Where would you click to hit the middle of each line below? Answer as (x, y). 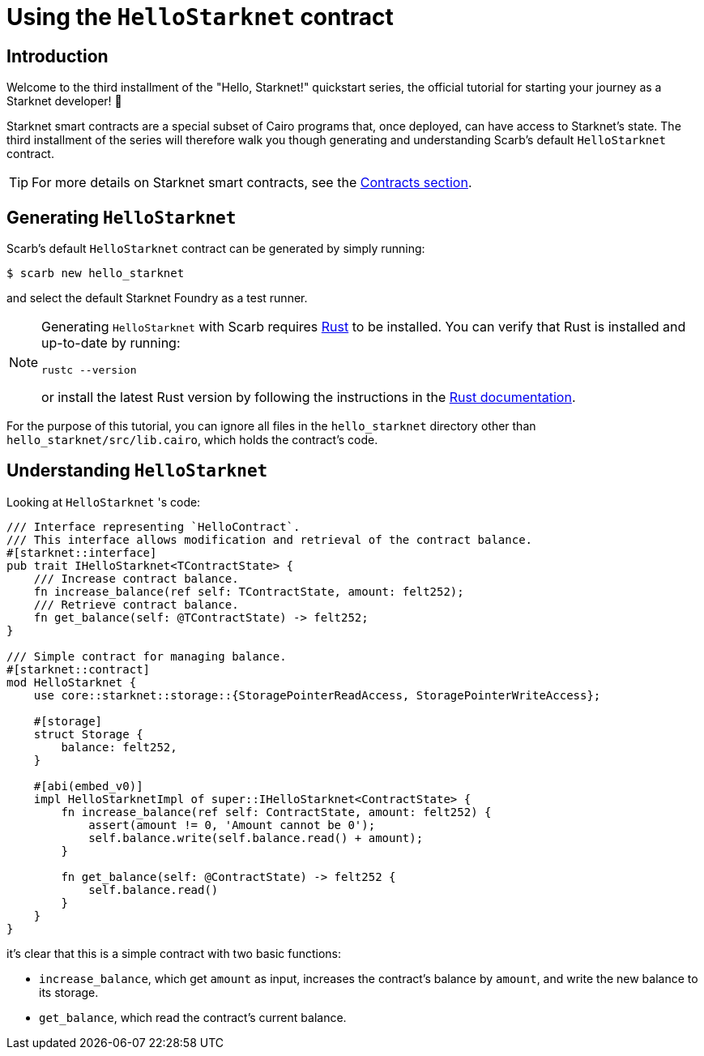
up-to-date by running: (111, 343)
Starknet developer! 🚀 (64, 101)
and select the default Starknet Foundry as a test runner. (157, 298)
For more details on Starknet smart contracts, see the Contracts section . (252, 183)
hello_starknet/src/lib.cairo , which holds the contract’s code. (192, 440)
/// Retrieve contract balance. (136, 604)
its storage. (69, 992)
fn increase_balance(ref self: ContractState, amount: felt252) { (276, 812)
